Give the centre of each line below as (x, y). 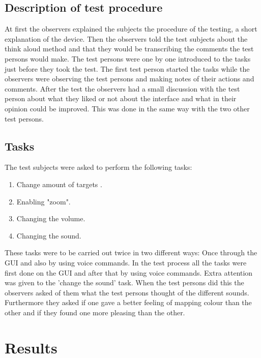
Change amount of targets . (59, 184)
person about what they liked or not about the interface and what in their (121, 98)
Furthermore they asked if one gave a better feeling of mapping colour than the (128, 302)
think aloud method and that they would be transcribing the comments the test (129, 49)
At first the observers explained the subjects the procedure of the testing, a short (131, 29)
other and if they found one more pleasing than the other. (95, 312)
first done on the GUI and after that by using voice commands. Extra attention (129, 272)
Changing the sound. (49, 235)
